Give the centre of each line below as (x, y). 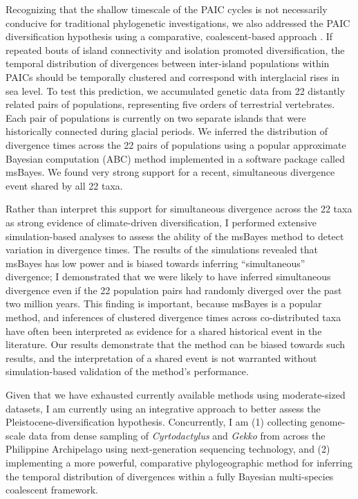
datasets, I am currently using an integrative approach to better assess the (163, 408)
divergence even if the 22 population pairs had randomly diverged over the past (174, 290)
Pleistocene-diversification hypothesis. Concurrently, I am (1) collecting (157, 422)
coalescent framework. (52, 490)
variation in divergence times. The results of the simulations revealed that (162, 249)
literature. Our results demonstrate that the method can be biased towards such (176, 344)
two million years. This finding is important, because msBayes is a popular (164, 303)
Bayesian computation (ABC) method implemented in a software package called (175, 158)
